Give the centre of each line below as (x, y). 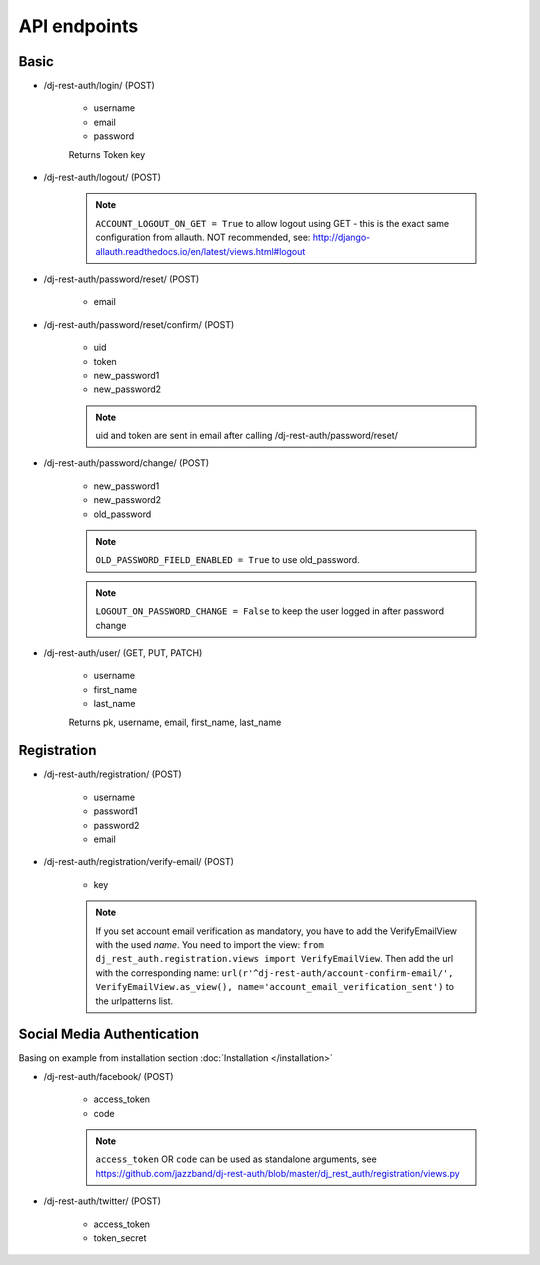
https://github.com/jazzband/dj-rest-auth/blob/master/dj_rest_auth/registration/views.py (277, 1173)
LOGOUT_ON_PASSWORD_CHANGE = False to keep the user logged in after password (270, 611)
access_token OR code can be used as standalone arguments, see (236, 1159)
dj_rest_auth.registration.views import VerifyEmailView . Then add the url (274, 959)
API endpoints (78, 26)
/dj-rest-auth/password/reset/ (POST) (121, 279)
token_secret (120, 1237)
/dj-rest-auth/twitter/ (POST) (102, 1201)
